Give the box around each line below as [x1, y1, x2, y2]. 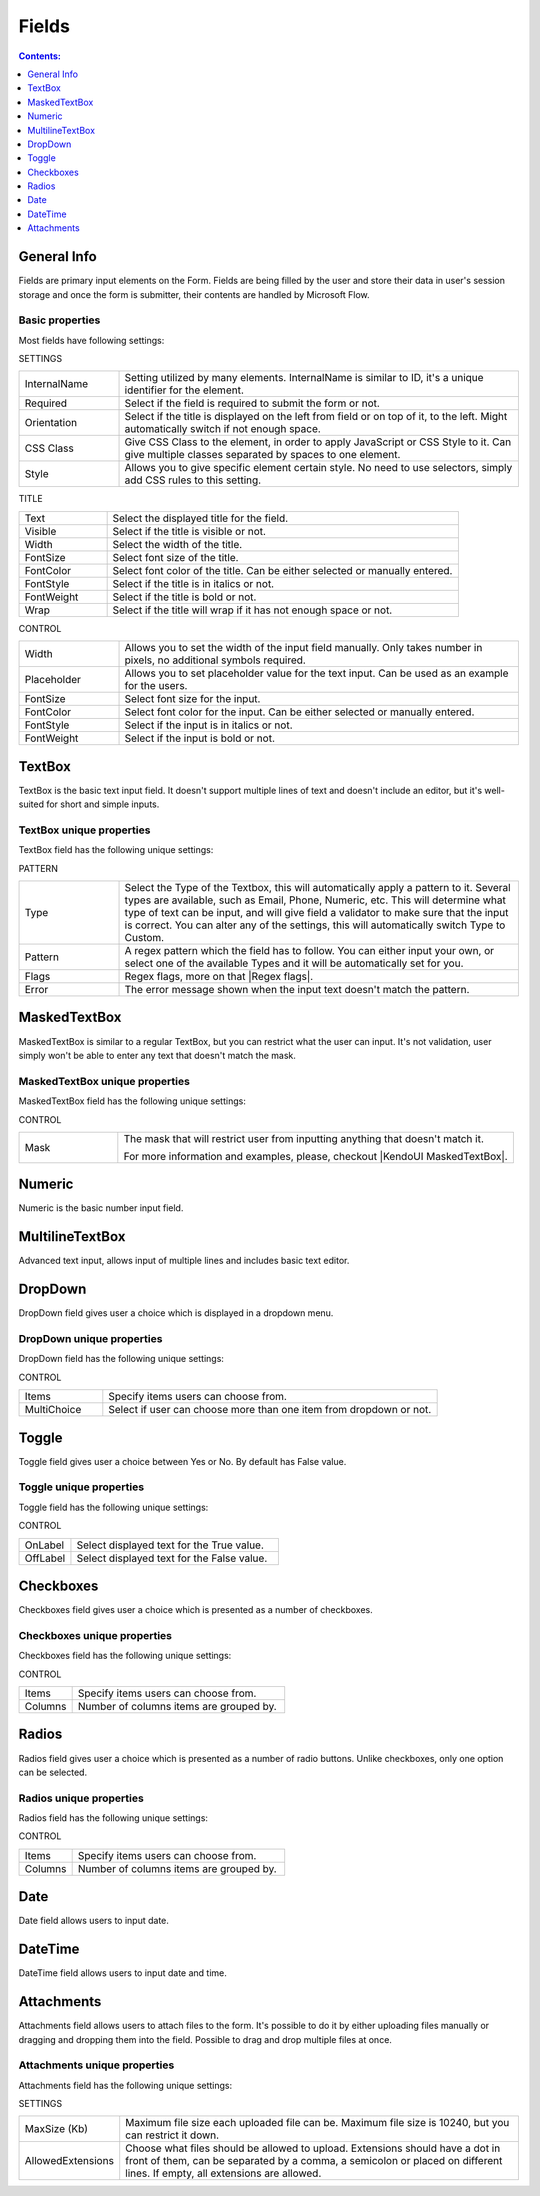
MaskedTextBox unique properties [18, 1074, 190, 1088]
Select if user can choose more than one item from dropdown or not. [108, 1403, 432, 1417]
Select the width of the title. [112, 537, 243, 551]
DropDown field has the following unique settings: [18, 1353, 225, 1365]
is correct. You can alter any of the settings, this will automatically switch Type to [124, 918, 506, 932]
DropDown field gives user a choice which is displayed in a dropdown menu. [18, 1307, 334, 1319]
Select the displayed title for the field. [112, 511, 289, 525]
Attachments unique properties [18, 2058, 175, 2072]
